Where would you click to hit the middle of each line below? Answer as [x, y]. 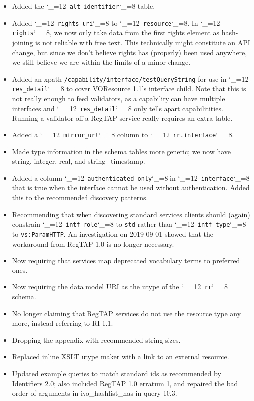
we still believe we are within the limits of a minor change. [101, 62]
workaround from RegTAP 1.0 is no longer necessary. [93, 243]
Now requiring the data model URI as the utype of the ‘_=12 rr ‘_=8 [120, 287]
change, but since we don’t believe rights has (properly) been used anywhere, [129, 52]
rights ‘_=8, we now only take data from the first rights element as [116, 33]
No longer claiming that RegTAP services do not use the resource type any [127, 313]
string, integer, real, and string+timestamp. [79, 161]
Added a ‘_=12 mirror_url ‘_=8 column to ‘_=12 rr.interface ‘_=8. [123, 134]
